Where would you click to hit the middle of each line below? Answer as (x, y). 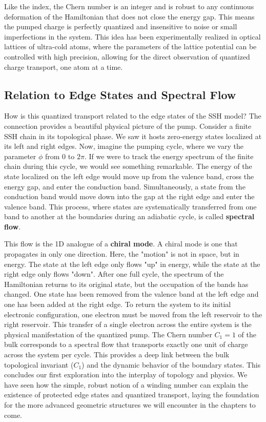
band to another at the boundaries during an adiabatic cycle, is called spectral (129, 216)
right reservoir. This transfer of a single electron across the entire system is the (128, 324)
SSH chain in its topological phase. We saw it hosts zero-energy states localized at (133, 136)
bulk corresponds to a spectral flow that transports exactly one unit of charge (126, 344)
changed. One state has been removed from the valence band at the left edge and (131, 294)
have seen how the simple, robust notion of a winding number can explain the (126, 384)
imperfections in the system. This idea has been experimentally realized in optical (132, 36)
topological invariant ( (39, 364)
